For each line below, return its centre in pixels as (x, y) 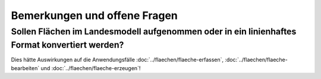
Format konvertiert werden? (67, 45)
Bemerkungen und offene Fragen (95, 15)
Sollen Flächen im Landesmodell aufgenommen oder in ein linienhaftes (154, 31)
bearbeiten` (25, 68)
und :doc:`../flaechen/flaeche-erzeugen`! (91, 68)
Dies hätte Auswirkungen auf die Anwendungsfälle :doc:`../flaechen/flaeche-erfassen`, (117, 60)
